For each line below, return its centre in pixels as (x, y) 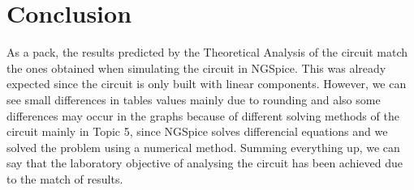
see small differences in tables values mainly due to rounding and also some (194, 99)
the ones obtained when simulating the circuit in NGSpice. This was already (196, 68)
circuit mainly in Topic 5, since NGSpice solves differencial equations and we (197, 131)
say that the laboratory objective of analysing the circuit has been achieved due (205, 163)
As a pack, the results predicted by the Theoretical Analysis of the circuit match (207, 52)
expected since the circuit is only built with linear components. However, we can (207, 84)
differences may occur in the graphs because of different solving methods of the (203, 115)
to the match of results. (65, 178)
